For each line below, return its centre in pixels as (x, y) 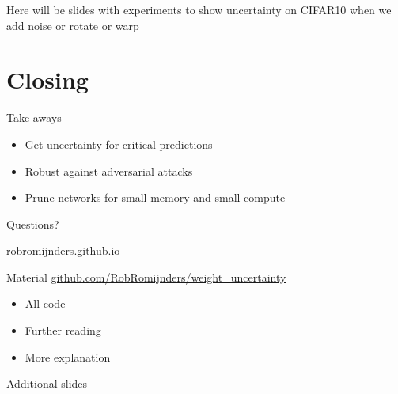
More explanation (68, 356)
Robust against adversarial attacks (109, 170)
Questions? (33, 224)
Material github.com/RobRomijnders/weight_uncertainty (146, 277)
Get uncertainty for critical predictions (119, 144)
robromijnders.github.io (63, 250)
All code (45, 303)
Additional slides (47, 383)
